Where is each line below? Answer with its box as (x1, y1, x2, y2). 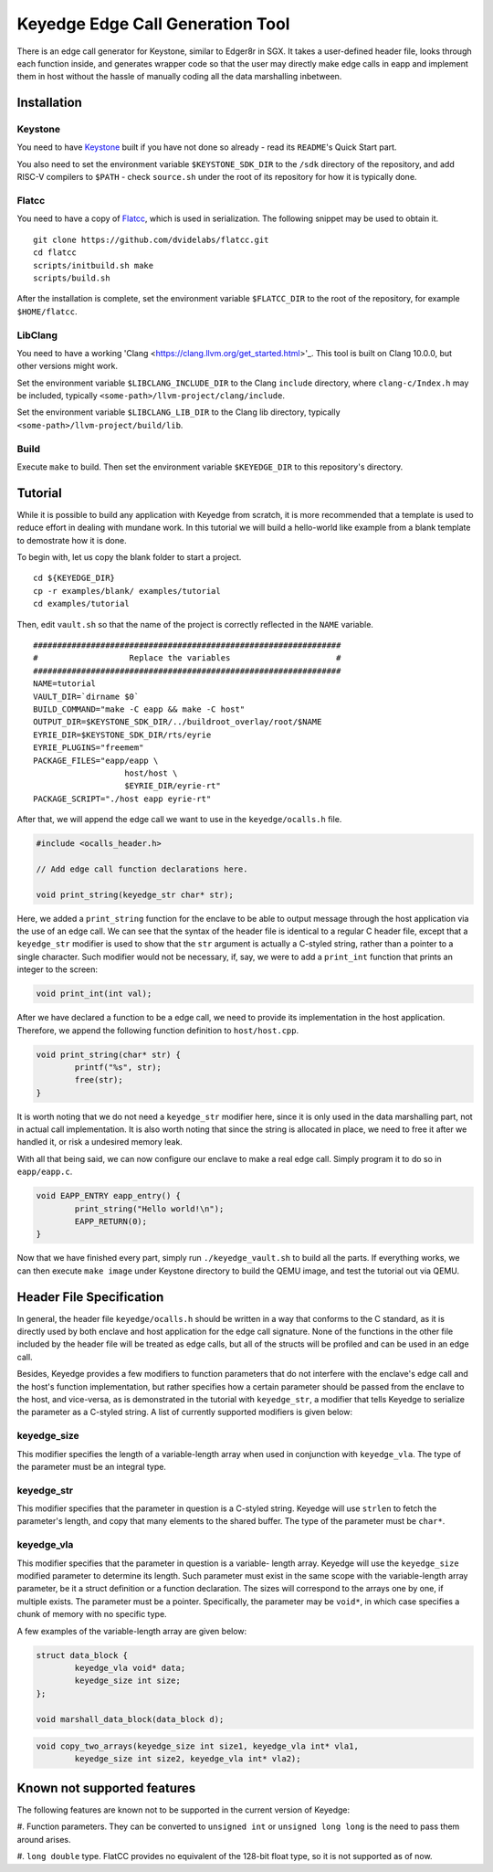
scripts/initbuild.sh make (33, 260, 154, 270)
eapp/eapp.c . (16, 1166, 73, 1178)
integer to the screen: (16, 964, 99, 975)
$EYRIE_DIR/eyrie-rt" (124, 781, 221, 791)
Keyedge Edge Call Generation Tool (16, 14, 290, 34)
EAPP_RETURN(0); (74, 1216, 148, 1227)
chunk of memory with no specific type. (16, 1609, 168, 1620)
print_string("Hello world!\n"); (74, 1203, 225, 1214)
